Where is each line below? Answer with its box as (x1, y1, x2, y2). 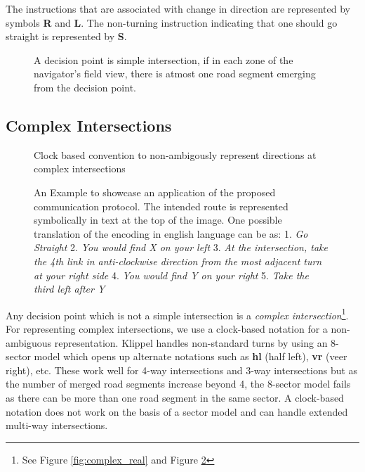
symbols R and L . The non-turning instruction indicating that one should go (6, 15, 338, 30)
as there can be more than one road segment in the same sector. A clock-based (6, 390, 344, 404)
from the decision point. (34, 79, 136, 94)
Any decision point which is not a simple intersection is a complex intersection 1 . (6, 305, 349, 322)
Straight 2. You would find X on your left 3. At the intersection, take (34, 240, 328, 255)
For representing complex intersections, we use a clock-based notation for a (6, 321, 328, 336)
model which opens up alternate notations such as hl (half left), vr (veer (34, 349, 347, 364)
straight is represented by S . (6, 29, 127, 44)
